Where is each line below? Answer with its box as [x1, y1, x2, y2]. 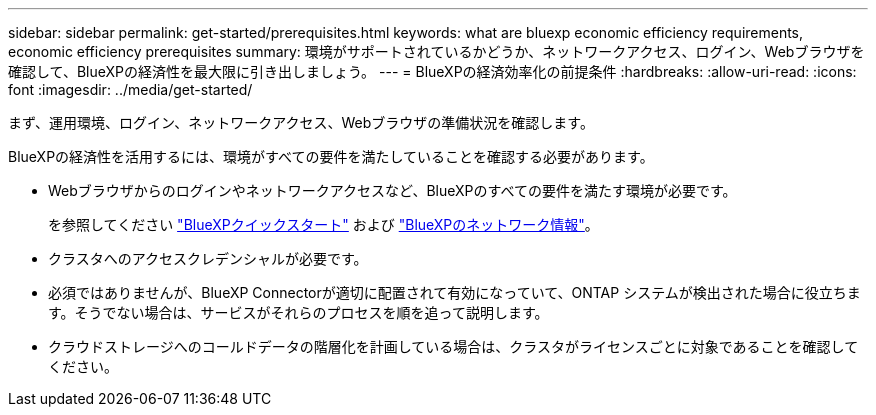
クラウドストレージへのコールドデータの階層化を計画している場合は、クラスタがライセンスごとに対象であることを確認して [48, 338, 859, 355]
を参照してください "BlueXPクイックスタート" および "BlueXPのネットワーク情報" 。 [48, 216, 599, 233]
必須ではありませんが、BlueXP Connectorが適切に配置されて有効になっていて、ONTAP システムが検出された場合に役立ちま [48, 284, 861, 301]
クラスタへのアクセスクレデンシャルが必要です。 [48, 250, 368, 267]
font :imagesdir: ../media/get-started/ [8, 81, 253, 98]
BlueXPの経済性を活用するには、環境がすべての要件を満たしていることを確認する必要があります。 [8, 148, 654, 165]
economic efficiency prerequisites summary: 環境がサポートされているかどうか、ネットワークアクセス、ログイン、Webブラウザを [8, 43, 865, 60]
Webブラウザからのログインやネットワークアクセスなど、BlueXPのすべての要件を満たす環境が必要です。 [48, 182, 737, 199]
